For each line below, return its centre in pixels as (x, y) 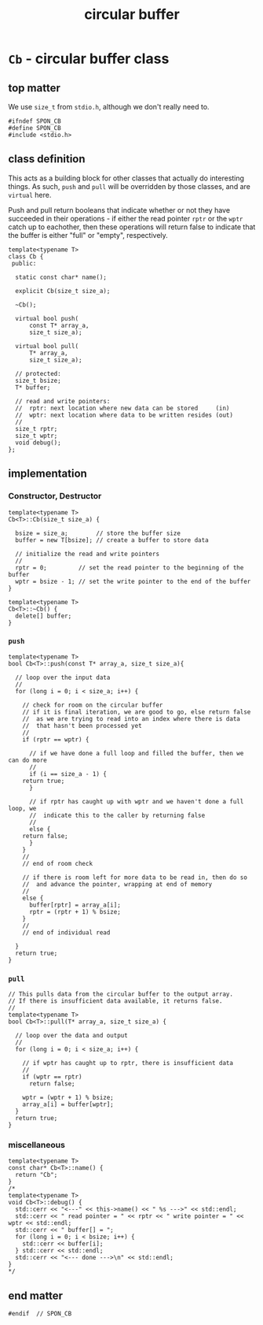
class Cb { (26, 256)
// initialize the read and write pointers (87, 554)
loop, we (22, 808)
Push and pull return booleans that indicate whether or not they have (119, 210)
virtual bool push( (47, 318)
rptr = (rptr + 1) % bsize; (75, 911)
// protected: (38, 373)
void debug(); (38, 443)
